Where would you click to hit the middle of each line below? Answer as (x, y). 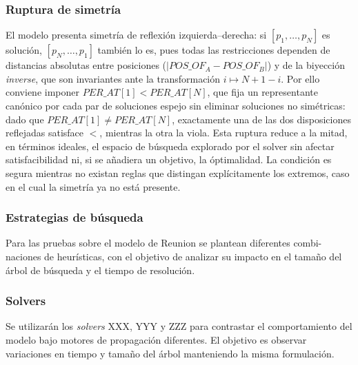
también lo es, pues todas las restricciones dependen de (214, 50)
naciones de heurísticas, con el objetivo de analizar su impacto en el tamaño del (174, 256)
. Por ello (300, 78)
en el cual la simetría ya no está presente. (93, 186)
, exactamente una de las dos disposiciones (261, 119)
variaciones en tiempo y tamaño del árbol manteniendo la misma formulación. (170, 353)
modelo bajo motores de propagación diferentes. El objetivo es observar (156, 339)
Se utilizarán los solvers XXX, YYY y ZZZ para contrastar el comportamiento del (179, 326)
